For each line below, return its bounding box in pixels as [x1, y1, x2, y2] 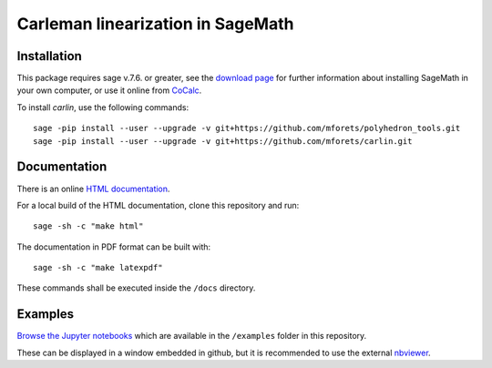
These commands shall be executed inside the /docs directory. [16, 282, 256, 293]
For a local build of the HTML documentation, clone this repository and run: [16, 199, 300, 210]
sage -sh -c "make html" [33, 221, 144, 231]
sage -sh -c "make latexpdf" [33, 262, 163, 273]
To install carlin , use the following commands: [16, 101, 190, 113]
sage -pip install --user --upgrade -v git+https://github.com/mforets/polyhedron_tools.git [33, 123, 461, 134]
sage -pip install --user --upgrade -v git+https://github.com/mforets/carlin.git [33, 136, 413, 146]
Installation [16, 48, 82, 64]
